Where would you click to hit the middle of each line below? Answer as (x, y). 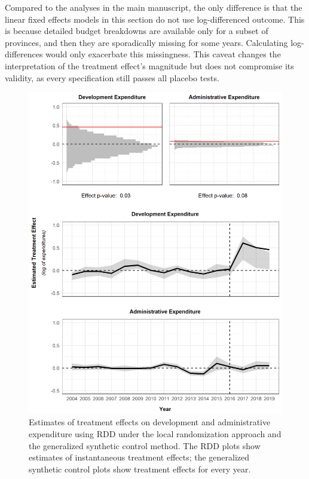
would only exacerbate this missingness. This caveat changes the (163, 54)
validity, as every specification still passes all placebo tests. (112, 77)
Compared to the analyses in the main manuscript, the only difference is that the (154, 7)
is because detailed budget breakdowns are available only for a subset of (137, 31)
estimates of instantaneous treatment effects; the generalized (139, 457)
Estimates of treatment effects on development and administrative (150, 422)
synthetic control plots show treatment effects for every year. (140, 469)
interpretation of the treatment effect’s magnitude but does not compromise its (149, 65)
